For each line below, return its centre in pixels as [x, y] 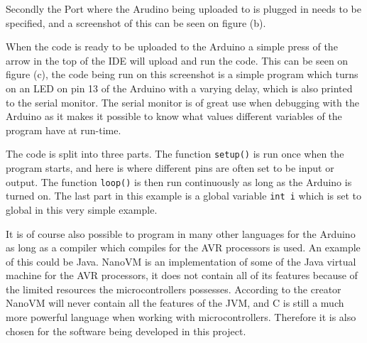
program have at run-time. [64, 130]
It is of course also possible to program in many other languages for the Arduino [181, 233]
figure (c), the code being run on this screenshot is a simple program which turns [182, 74]
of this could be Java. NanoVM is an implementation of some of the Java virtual [181, 261]
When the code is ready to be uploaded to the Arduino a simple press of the [172, 47]
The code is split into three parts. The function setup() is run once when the [175, 154]
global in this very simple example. [82, 209]
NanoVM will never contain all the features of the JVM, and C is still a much [175, 303]
